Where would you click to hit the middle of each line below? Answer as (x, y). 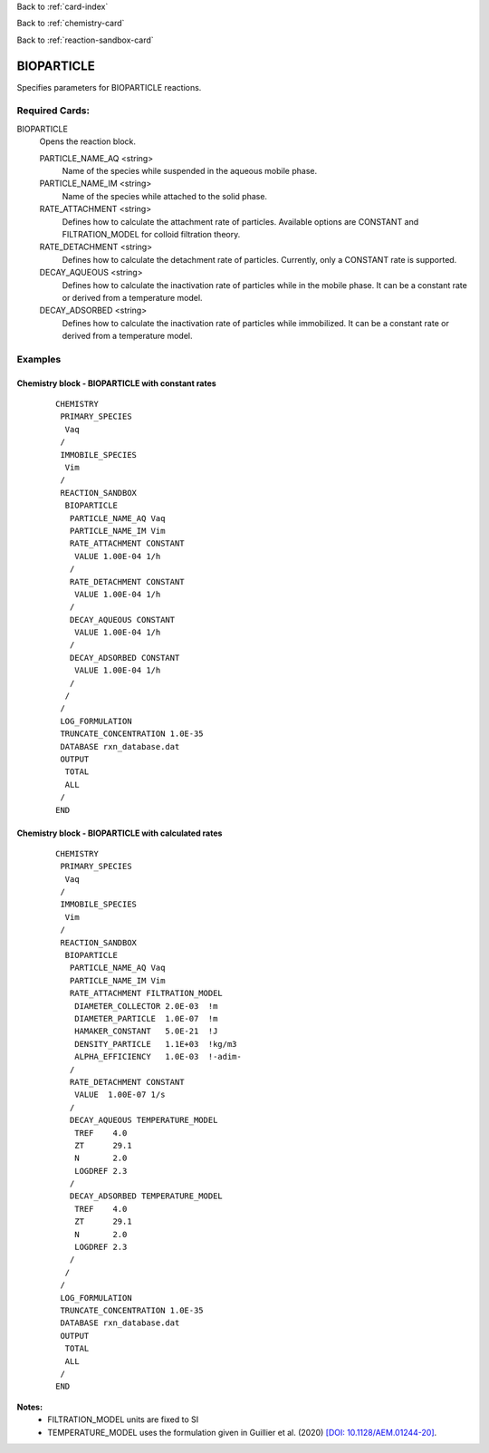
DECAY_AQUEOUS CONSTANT (122, 620)
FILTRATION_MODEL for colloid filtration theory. (151, 234)
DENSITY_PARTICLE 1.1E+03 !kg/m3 (155, 1044)
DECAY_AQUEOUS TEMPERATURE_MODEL (144, 1120)
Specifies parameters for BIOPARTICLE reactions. (109, 87)
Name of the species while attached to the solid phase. (164, 196)
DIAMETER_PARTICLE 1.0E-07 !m (146, 1018)
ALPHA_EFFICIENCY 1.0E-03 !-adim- (158, 1057)
